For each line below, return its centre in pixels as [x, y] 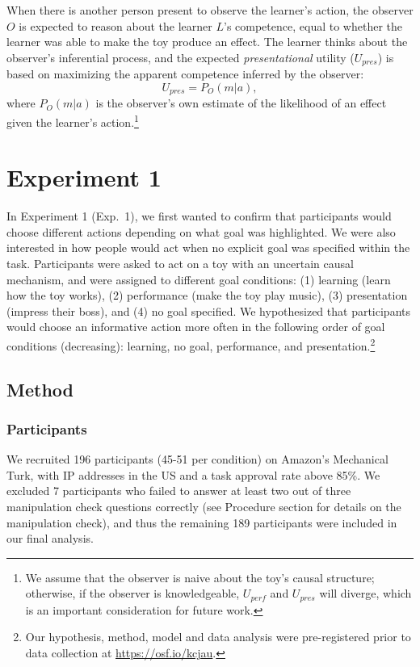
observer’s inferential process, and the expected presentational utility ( [181, 57]
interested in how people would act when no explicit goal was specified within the [208, 248]
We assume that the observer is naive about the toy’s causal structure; [200, 577]
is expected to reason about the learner [115, 25]
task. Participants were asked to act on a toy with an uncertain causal [180, 264]
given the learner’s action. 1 [73, 120]
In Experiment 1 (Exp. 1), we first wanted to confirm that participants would [199, 216]
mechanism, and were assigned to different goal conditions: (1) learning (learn [199, 279]
